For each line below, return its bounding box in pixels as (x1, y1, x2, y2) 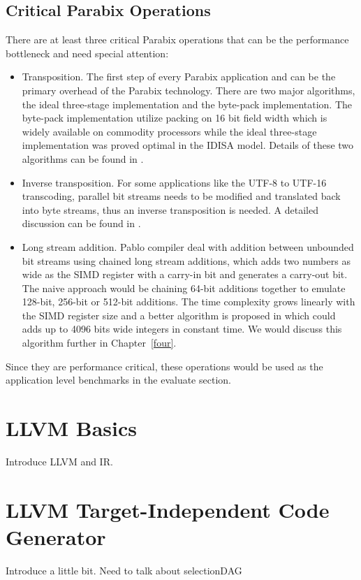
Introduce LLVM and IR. (6, 454, 113, 468)
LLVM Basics (6, 414, 138, 442)
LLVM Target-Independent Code (6, 495, 330, 523)
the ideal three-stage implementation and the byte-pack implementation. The (22, 96, 353, 111)
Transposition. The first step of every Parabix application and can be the (22, 69, 336, 84)
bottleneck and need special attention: (6, 45, 169, 60)
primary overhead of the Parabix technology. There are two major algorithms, (22, 82, 355, 97)
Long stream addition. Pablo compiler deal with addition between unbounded (22, 239, 354, 254)
